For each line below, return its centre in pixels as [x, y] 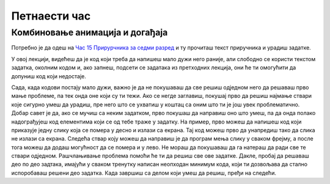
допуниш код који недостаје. [49, 76]
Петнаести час [51, 16]
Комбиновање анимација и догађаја [90, 32]
